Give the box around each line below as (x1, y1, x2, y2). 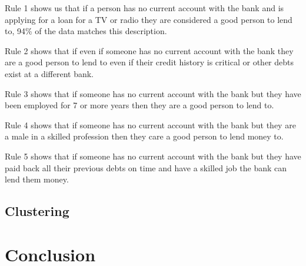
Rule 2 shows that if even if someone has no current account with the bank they (5, 44, 294, 56)
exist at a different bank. (5, 67, 94, 79)
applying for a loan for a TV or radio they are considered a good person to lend (5, 13, 292, 25)
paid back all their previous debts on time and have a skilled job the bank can (5, 161, 287, 174)
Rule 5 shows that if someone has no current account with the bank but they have (5, 149, 301, 162)
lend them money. (5, 173, 69, 185)
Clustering (5, 202, 69, 220)
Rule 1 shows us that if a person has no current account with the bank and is (5, 2, 284, 14)
